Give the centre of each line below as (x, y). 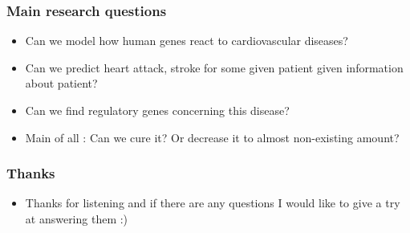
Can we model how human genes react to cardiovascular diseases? (187, 41)
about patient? (61, 83)
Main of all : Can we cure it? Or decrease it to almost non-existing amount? (212, 137)
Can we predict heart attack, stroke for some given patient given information (214, 67)
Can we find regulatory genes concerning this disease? (157, 110)
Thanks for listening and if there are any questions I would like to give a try (213, 203)
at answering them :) (77, 219)
